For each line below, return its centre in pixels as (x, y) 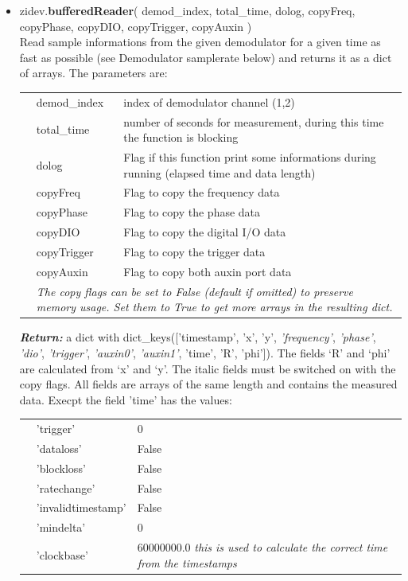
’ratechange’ (66, 487)
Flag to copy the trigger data (194, 251)
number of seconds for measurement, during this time (254, 121)
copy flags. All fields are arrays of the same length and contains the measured (208, 384)
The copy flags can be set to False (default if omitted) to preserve (194, 291)
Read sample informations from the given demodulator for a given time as (200, 42)
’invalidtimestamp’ (81, 507)
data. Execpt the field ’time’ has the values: (126, 399)
